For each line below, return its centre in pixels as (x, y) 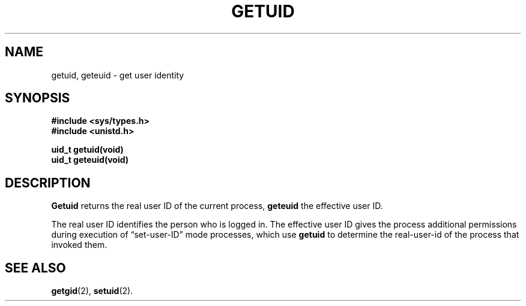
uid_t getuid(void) (87, 150)
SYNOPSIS (38, 98)
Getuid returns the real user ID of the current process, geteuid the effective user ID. (217, 206)
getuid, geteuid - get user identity (118, 75)
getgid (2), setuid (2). (92, 291)
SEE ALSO (35, 268)
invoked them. (79, 245)
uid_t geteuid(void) (90, 160)
